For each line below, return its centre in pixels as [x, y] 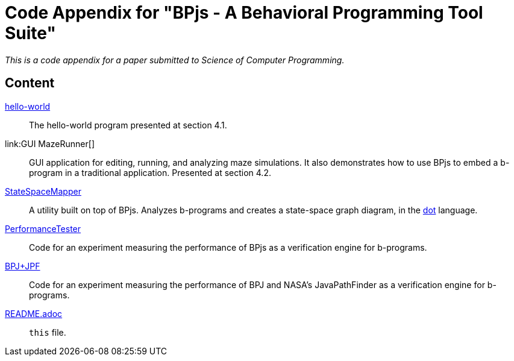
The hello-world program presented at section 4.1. [128, 125]
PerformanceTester [43, 228]
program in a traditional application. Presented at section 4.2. [150, 172]
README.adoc [34, 313]
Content [30, 83]
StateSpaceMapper [43, 191]
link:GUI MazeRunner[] [50, 143]
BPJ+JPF [23, 266]
